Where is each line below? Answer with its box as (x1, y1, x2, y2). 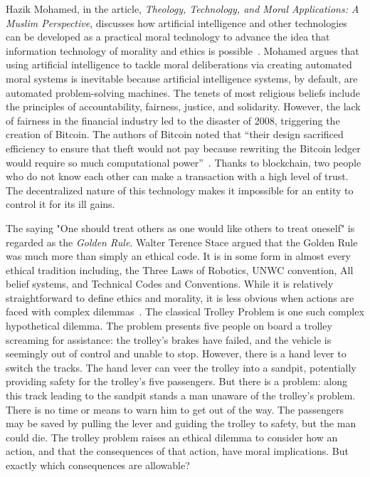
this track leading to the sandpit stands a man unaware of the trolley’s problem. (6, 388, 356, 403)
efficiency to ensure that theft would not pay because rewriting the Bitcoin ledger (6, 140, 361, 155)
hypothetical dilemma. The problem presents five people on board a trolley (6, 318, 332, 333)
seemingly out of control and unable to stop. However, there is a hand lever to (6, 346, 347, 361)
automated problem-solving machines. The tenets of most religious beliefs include (6, 85, 360, 100)
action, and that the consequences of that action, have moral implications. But (6, 444, 349, 458)
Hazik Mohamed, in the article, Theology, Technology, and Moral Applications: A (6, 1, 359, 16)
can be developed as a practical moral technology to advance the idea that (6, 29, 330, 44)
